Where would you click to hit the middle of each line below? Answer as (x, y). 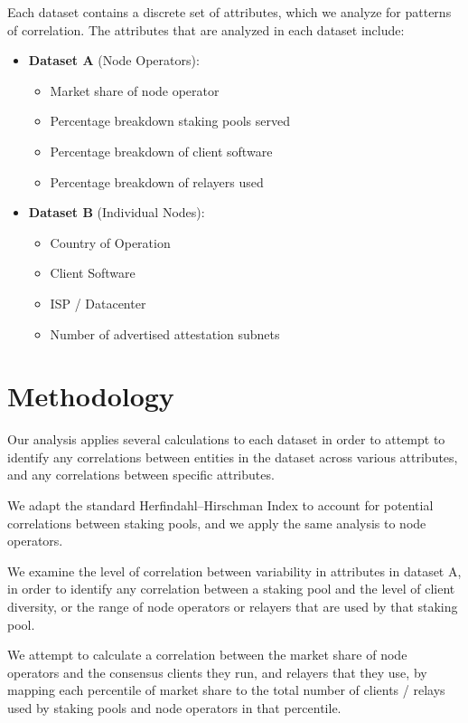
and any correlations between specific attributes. (141, 475)
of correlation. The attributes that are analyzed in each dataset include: (206, 29)
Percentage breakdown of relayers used (157, 181)
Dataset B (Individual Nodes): (117, 212)
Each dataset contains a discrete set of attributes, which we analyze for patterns (229, 12)
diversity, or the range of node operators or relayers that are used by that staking (233, 606)
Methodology (91, 396)
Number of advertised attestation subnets (165, 333)
